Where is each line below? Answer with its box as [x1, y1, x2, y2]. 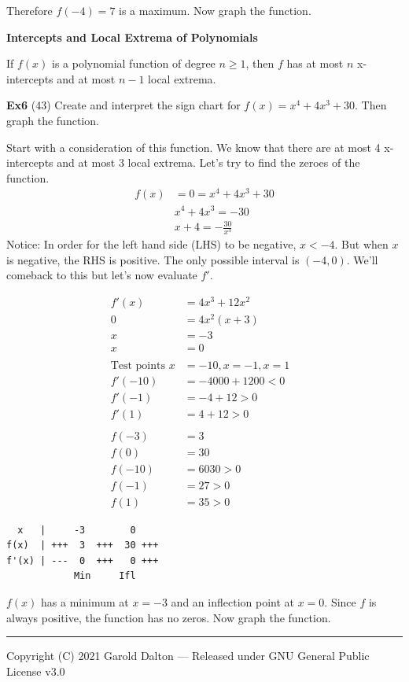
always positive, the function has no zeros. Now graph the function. [6, 609, 331, 625]
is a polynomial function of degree [52, 55, 216, 72]
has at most [286, 55, 344, 72]
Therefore [6, 2, 53, 18]
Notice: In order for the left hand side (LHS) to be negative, [6, 236, 297, 253]
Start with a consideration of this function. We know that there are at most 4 [6, 138, 381, 155]
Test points [110, 360, 166, 372]
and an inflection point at [171, 594, 294, 610]
